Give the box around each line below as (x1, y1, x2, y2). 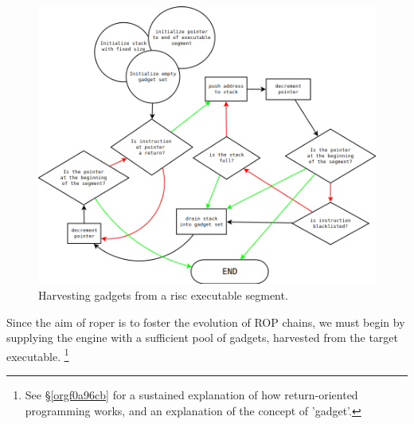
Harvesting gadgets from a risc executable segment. (38, 286, 288, 303)
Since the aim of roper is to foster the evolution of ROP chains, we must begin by (6, 313, 405, 330)
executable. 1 (6, 345, 69, 364)
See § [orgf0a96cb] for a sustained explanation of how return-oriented (25, 386, 358, 402)
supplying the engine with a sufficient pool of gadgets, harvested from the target (6, 329, 398, 346)
